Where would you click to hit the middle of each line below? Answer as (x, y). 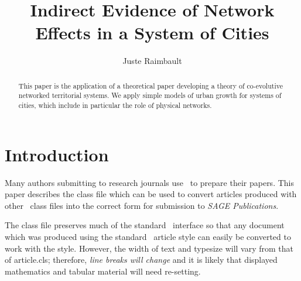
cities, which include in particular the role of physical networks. (115, 105)
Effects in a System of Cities (152, 33)
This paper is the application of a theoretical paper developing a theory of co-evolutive (150, 85)
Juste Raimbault (152, 61)
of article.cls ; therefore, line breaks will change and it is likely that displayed (141, 260)
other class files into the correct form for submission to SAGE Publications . (142, 205)
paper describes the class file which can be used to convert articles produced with (151, 194)
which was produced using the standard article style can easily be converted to (148, 236)
